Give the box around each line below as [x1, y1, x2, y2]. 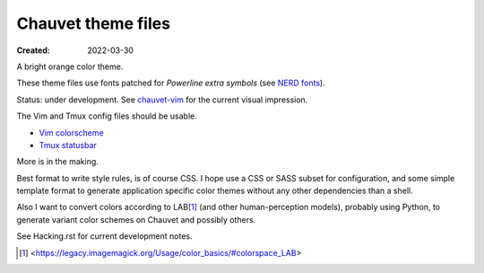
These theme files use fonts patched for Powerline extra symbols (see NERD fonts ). [16, 77, 326, 89]
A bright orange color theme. [16, 61, 124, 72]
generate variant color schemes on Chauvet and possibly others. [16, 214, 256, 225]
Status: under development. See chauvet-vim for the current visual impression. [16, 94, 308, 105]
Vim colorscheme [39, 127, 104, 138]
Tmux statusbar [39, 139, 98, 150]
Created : [16, 45, 51, 56]
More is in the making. [16, 156, 99, 167]
